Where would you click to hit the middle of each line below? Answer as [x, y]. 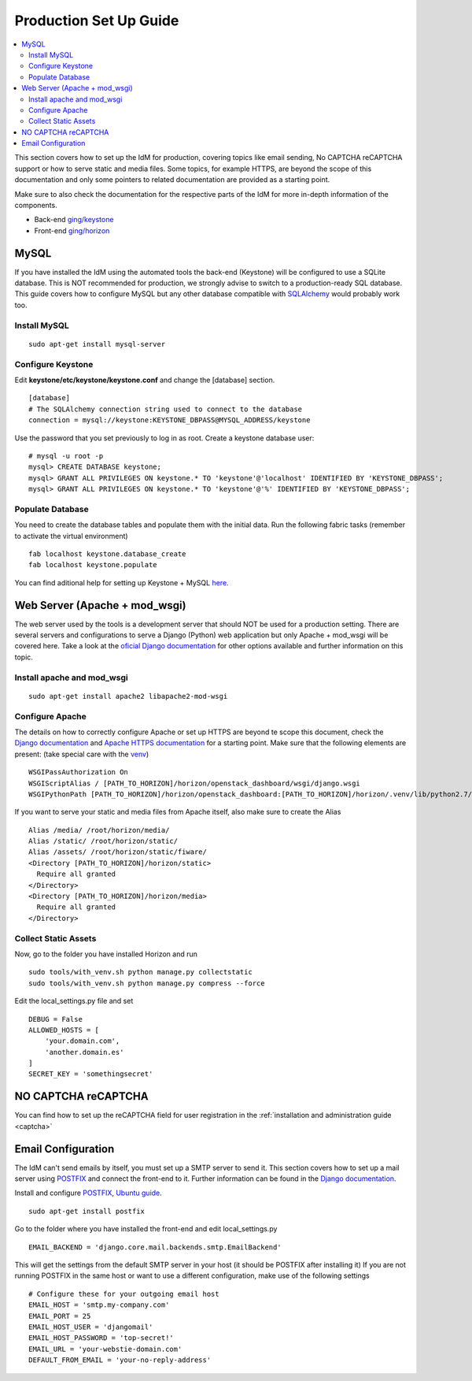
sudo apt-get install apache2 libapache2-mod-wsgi [128, 696]
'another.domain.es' [84, 1052]
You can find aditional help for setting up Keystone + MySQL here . [122, 582]
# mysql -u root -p [66, 456]
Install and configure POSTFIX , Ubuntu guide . [88, 1193]
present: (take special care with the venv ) [82, 754]
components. [36, 206]
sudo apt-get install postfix [87, 1211]
